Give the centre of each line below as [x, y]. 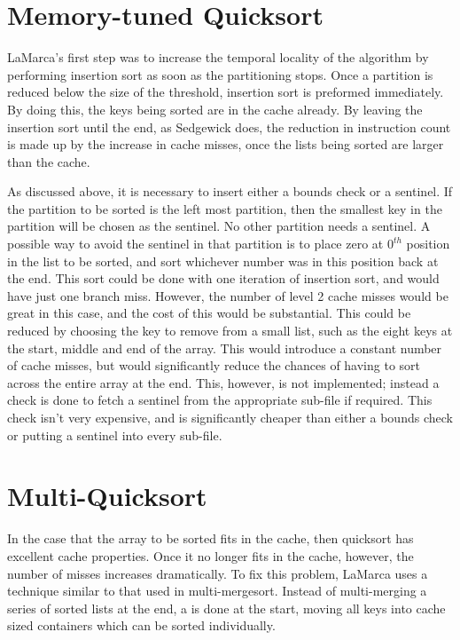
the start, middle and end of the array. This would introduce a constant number [225, 348]
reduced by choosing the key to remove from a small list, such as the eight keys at [230, 331]
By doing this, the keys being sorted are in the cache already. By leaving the [215, 109]
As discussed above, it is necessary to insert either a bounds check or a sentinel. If [230, 191]
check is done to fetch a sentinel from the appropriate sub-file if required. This [220, 400]
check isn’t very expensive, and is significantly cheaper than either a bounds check [230, 417]
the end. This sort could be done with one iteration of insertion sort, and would [223, 278]
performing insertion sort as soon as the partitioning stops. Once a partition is [220, 74]
